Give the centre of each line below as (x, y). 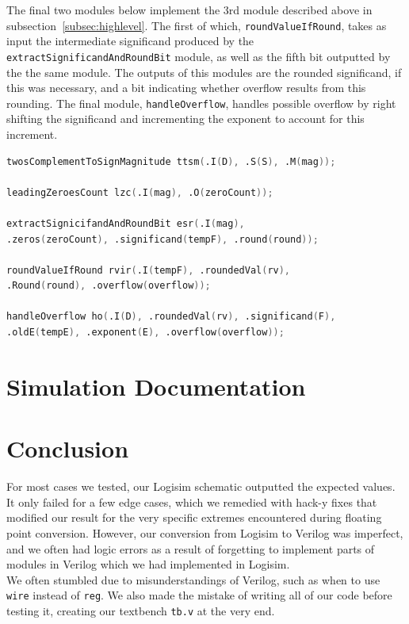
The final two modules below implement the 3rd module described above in (189, 10)
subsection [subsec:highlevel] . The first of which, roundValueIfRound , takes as (197, 25)
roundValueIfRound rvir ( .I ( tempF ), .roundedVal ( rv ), (149, 270)
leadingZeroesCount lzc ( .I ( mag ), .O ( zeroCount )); (140, 192)
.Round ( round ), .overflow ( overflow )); (109, 286)
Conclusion (68, 448)
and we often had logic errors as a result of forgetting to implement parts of (191, 548)
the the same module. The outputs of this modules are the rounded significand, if (204, 72)
